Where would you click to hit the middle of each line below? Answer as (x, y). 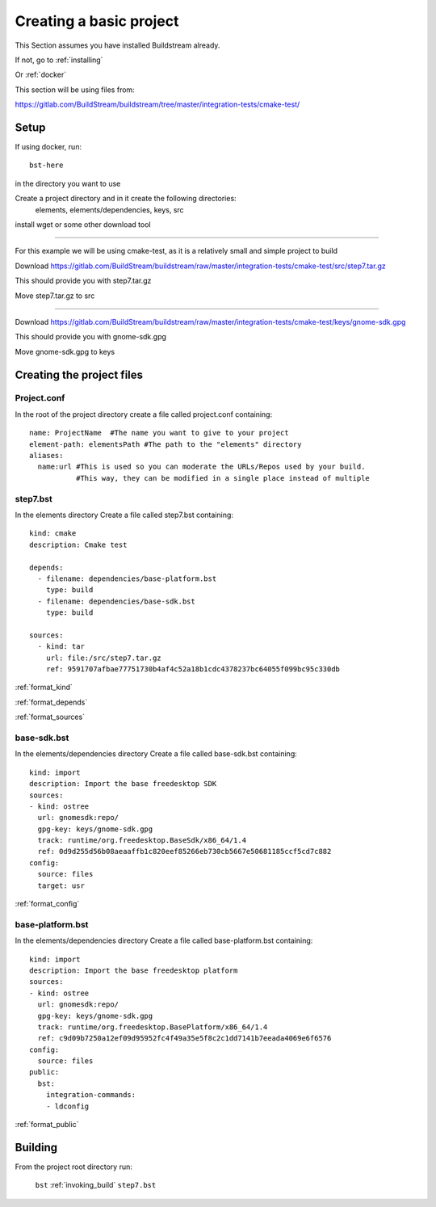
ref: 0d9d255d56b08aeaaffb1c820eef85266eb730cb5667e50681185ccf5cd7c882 (184, 852)
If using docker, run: (48, 147)
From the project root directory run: (74, 1167)
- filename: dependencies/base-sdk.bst (116, 601)
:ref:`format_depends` (51, 702)
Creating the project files (79, 374)
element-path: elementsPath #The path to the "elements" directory (166, 444)
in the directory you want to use (68, 183)
